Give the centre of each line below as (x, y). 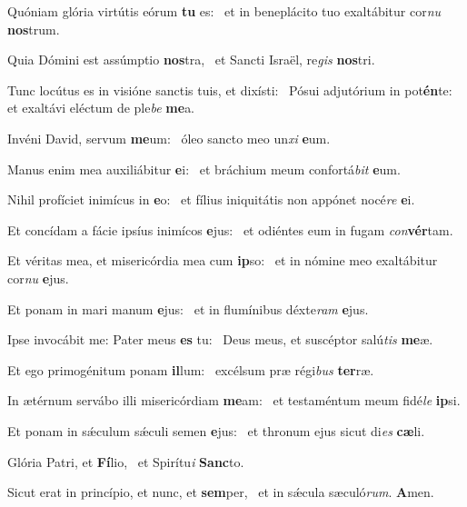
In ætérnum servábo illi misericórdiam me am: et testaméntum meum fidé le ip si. (234, 400)
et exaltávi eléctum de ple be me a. (101, 108)
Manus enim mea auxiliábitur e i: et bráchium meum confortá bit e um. (204, 169)
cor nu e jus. (38, 278)
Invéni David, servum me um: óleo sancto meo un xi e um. (169, 138)
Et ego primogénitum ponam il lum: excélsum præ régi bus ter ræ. (191, 369)
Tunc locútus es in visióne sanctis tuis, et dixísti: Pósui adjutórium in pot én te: (230, 89)
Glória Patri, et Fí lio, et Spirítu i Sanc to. (126, 461)
